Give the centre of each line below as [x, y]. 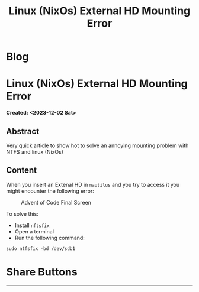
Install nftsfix [32, 225]
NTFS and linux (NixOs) [35, 151]
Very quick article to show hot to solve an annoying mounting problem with [97, 145]
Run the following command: [49, 238]
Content [22, 171]
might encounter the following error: [50, 191]
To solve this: [22, 213]
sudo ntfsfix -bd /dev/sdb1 [41, 249]
